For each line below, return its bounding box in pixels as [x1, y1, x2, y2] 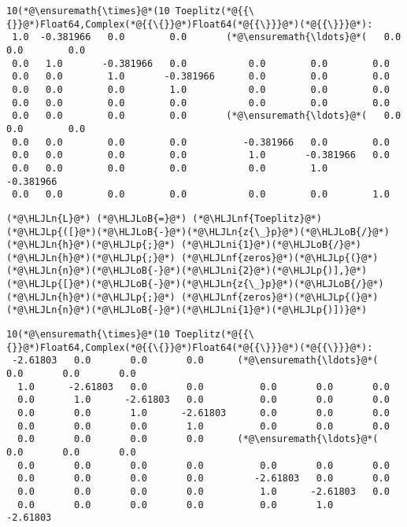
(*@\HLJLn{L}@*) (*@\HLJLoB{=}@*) [6, 212, 187, 224]
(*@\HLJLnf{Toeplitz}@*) [192, 212, 322, 224]
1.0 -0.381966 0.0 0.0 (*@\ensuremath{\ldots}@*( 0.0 [12, 31, 401, 43]
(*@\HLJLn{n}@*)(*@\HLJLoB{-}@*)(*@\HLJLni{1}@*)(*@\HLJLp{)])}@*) [6, 304, 368, 316]
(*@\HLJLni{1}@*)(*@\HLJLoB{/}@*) [180, 239, 362, 251]
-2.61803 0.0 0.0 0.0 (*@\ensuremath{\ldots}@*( [12, 355, 379, 367]
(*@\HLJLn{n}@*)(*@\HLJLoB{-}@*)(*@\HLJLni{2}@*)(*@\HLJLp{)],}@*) [6, 265, 368, 277]
